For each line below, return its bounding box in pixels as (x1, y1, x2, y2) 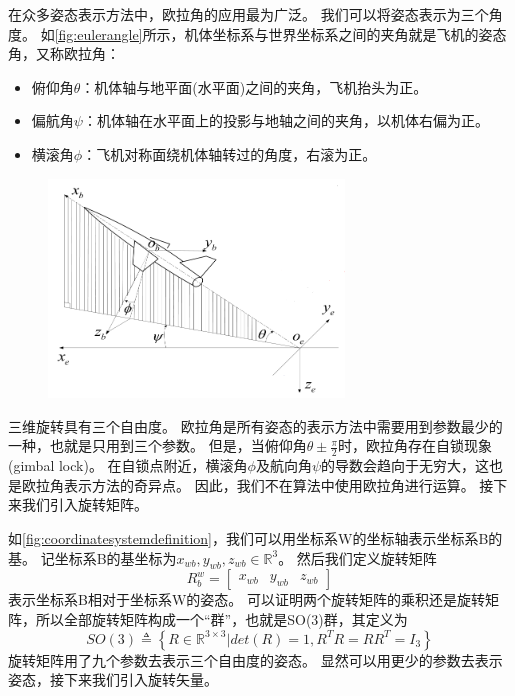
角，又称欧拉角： (8, 43, 120, 64)
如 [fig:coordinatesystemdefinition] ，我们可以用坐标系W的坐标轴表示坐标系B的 (8, 528, 503, 549)
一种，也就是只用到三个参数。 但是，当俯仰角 (8, 435, 307, 456)
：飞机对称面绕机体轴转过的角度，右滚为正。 (82, 143, 377, 164)
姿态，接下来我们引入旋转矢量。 (8, 669, 218, 690)
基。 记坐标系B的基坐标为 (8, 547, 177, 568)
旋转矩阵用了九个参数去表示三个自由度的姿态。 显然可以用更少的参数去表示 (8, 649, 503, 670)
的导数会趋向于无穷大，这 (321, 455, 490, 476)
